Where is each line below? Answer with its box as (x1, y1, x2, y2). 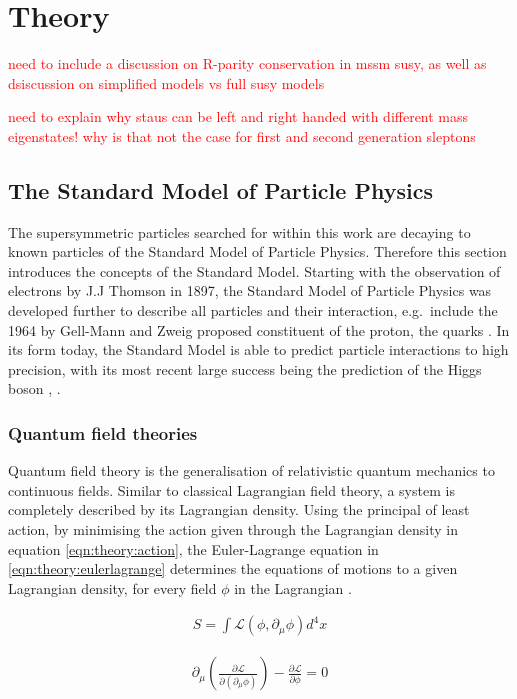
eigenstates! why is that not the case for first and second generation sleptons (8, 125, 476, 146)
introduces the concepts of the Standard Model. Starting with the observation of (8, 260, 501, 281)
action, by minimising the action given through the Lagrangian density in (8, 519, 459, 540)
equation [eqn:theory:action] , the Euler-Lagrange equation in (8, 538, 379, 559)
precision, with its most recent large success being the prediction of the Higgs (8, 358, 482, 379)
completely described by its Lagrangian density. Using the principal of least (8, 499, 470, 520)
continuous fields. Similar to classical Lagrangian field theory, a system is (8, 479, 455, 500)
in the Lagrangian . (234, 577, 352, 598)
